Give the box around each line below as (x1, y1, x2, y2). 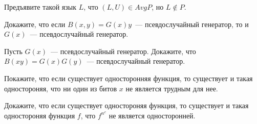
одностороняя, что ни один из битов (4, 83, 117, 93)
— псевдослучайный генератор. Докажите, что (50, 45, 196, 56)
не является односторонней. (109, 110, 196, 120)
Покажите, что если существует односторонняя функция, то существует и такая (4, 72, 253, 83)
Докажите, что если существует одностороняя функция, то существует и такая (4, 100, 249, 111)
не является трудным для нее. (125, 83, 218, 93)
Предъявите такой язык (4, 2, 76, 12)
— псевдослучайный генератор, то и (135, 18, 249, 29)
